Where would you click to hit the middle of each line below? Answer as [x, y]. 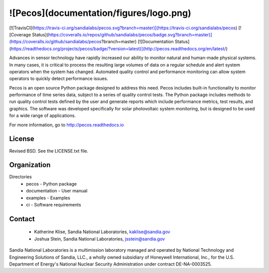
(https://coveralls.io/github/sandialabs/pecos [55, 42]
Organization [30, 165]
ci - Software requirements [54, 205]
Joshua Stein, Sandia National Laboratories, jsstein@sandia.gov [100, 239]
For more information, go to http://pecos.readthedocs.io [67, 125]
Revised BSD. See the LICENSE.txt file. [49, 151]
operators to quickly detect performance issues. [59, 79]
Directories [20, 177]
